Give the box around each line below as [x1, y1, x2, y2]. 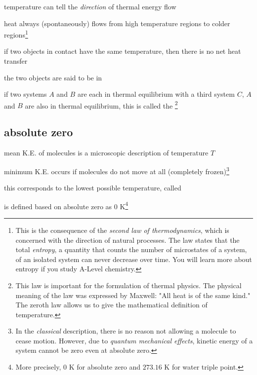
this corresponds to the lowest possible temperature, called [4, 183, 181, 193]
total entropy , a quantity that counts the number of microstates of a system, [15, 244, 247, 255]
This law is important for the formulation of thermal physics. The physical [15, 280, 242, 290]
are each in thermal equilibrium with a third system [77, 89, 235, 99]
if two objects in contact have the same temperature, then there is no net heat [4, 46, 241, 56]
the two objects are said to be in [4, 72, 102, 82]
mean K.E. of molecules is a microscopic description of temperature [4, 148, 209, 158]
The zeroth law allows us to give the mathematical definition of [15, 300, 208, 310]
